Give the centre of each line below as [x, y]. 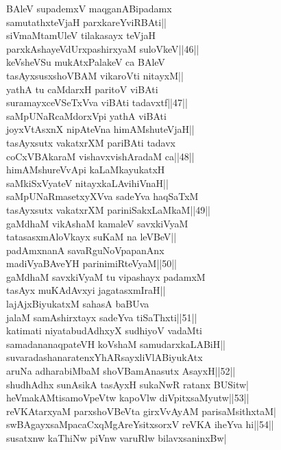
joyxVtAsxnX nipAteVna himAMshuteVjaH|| [100, 129]
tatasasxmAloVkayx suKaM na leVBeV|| [91, 237]
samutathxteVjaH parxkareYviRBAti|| [86, 22]
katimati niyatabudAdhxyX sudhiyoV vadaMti [104, 330]
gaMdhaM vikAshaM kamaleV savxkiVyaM [97, 223]
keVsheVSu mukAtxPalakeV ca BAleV [86, 62]
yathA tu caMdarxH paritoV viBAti [82, 89]
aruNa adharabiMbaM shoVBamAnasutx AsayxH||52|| [121, 371]
